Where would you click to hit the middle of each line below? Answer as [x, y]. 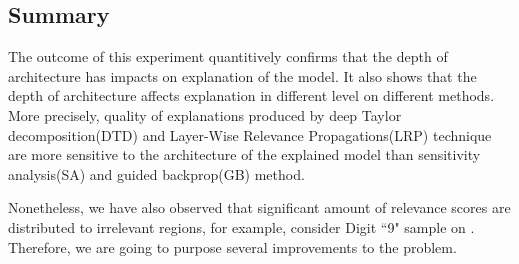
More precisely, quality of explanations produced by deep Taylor [205, 114]
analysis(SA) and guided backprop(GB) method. [156, 173]
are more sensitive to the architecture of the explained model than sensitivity [244, 154]
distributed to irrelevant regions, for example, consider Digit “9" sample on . [241, 226]
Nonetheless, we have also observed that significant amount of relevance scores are [259, 207]
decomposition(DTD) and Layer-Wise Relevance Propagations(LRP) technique [250, 134]
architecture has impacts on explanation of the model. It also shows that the [242, 75]
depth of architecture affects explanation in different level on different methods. [251, 95]
